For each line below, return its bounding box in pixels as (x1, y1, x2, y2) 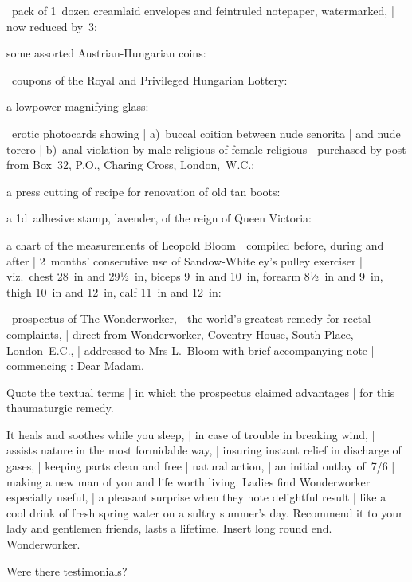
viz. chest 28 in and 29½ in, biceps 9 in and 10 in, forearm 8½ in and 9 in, (6, 268, 383, 285)
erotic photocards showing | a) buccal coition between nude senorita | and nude (11, 124, 401, 141)
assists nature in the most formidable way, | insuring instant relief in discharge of (6, 442, 402, 458)
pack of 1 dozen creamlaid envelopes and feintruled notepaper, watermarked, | (11, 2, 394, 18)
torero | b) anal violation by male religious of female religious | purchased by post (6, 140, 406, 157)
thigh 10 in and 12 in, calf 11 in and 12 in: (6, 283, 222, 300)
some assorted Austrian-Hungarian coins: (6, 45, 206, 61)
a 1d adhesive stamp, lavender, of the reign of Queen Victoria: (6, 210, 312, 226)
